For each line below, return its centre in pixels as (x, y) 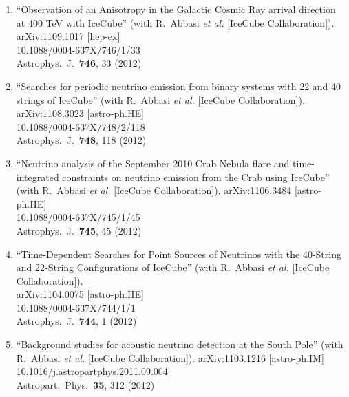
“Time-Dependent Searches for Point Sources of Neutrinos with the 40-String (179, 254)
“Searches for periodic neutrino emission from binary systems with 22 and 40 (179, 86)
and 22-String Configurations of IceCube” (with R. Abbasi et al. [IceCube (173, 267)
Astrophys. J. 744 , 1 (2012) (76, 321)
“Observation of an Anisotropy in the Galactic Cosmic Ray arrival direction (176, 9)
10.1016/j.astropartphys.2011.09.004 (92, 371)
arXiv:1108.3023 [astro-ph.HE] (80, 113)
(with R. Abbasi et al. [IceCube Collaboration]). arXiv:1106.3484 (154, 190)
